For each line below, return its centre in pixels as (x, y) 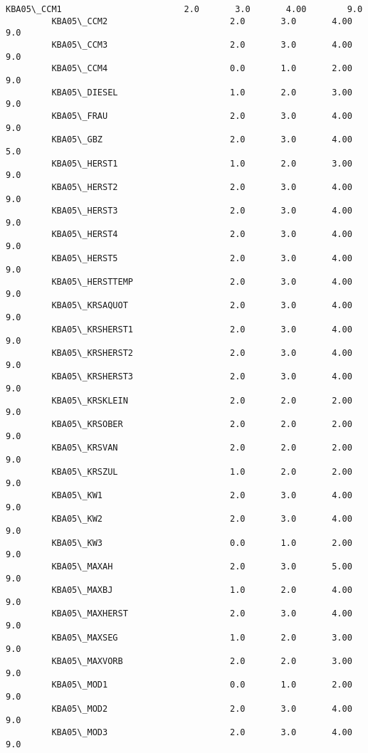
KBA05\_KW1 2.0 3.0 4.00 (202, 495)
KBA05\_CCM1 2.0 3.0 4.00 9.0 (184, 9)
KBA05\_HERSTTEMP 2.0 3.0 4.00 (202, 282)
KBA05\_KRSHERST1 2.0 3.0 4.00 (202, 329)
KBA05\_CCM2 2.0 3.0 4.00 (202, 21)
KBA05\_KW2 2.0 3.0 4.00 (202, 519)
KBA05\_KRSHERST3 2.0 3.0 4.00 (202, 377)
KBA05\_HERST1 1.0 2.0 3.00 (202, 163)
